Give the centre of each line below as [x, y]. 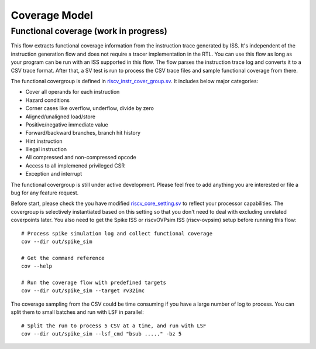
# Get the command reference [63, 258]
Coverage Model [52, 15]
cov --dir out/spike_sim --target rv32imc [83, 291]
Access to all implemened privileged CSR [75, 165]
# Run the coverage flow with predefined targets [94, 282]
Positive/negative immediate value [67, 124]
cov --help [37, 266]
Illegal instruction [46, 149]
